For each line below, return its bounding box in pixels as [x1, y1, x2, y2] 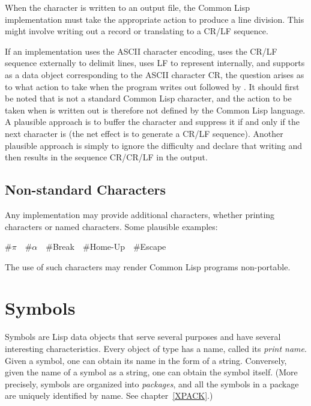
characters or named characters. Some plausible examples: [5, 220, 218, 232]
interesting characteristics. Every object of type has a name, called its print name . [5, 342, 307, 355]
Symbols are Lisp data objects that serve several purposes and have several [5, 330, 281, 343]
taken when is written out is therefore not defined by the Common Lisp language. [5, 103, 306, 116]
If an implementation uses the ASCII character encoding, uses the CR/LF [5, 44, 277, 57]
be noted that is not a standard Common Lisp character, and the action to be [5, 92, 292, 105]
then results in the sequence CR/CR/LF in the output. [5, 151, 208, 163]
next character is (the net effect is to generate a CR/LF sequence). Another [5, 127, 283, 139]
